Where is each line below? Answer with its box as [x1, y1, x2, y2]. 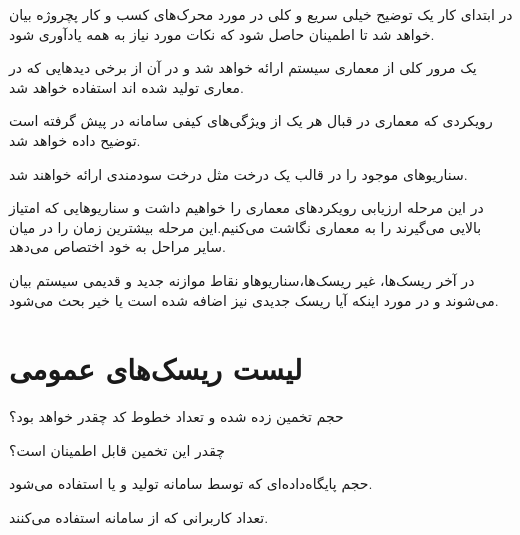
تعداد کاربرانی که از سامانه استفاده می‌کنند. [9, 507, 269, 528]
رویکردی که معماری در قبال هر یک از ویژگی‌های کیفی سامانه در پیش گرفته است [9, 110, 493, 131]
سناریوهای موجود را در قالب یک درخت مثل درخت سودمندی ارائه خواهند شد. [9, 163, 468, 184]
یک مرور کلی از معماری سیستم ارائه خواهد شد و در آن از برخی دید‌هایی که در [9, 57, 477, 78]
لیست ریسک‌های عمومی [9, 348, 303, 389]
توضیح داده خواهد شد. [9, 129, 141, 150]
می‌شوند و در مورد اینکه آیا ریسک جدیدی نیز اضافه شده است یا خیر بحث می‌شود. [9, 289, 499, 310]
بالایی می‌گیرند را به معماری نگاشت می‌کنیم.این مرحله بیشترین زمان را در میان [9, 216, 482, 237]
